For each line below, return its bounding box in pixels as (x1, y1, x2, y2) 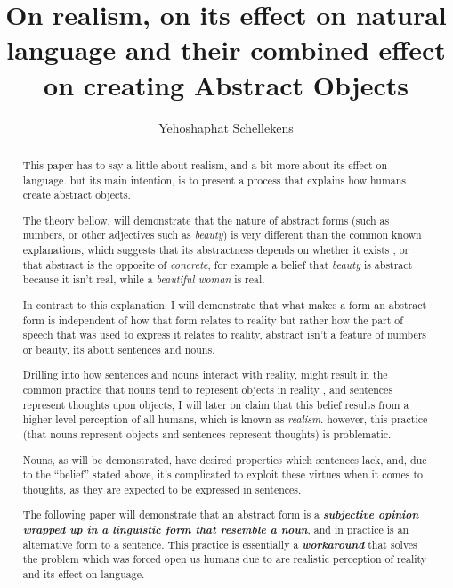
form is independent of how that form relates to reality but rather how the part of (22, 312, 403, 327)
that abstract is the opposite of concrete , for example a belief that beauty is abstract (22, 257, 413, 272)
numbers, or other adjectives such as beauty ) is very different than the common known (22, 227, 422, 242)
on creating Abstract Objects (44, 66, 409, 102)
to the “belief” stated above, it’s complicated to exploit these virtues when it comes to (22, 467, 423, 482)
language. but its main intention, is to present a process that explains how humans (22, 172, 407, 187)
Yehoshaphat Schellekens (158, 118, 294, 136)
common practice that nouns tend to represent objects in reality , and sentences (22, 382, 393, 397)
